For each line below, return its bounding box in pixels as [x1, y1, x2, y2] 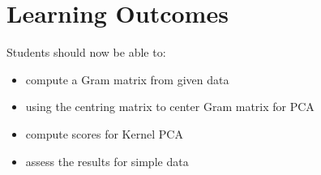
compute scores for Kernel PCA [25, 125, 183, 142]
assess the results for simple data [25, 152, 189, 169]
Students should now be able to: [6, 44, 166, 61]
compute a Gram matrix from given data [25, 70, 229, 87]
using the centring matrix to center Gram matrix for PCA [25, 98, 315, 115]
